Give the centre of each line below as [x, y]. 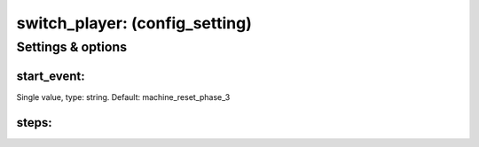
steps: [34, 123]
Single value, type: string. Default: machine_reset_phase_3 [123, 97]
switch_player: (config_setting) [134, 23]
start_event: [51, 76]
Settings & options [72, 47]
